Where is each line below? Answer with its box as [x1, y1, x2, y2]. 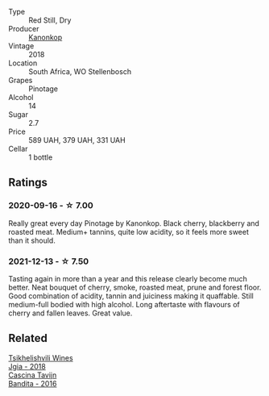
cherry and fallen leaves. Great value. [8, 308, 133, 318]
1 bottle [28, 152, 53, 162]
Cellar [8, 144, 28, 153]
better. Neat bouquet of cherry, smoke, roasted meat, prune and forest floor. [8, 282, 262, 292]
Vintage [8, 41, 35, 51]
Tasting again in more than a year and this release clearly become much [8, 273, 248, 283]
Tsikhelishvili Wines [8, 352, 74, 362]
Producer [8, 24, 39, 33]
